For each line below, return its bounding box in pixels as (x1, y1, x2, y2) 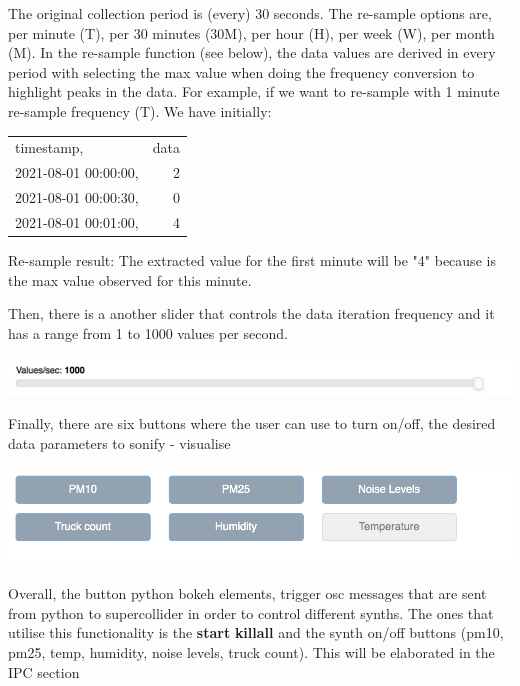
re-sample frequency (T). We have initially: (8, 100, 272, 121)
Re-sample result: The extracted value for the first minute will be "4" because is (8, 249, 496, 270)
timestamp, (15, 137, 84, 158)
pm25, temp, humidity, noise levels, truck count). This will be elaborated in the (8, 641, 495, 662)
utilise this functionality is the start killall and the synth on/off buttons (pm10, (8, 622, 504, 643)
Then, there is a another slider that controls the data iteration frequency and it (8, 303, 495, 324)
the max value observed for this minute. (8, 269, 252, 290)
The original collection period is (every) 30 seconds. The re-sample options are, (8, 3, 492, 23)
